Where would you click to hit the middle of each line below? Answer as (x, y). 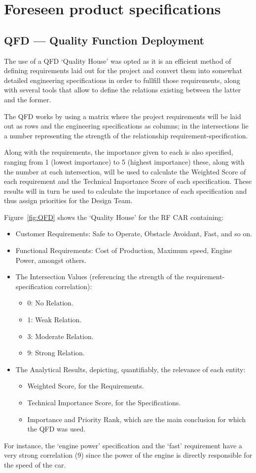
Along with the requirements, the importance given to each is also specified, (119, 152)
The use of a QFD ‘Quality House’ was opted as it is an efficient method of (118, 61)
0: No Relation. (50, 303)
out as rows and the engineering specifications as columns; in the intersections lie (126, 126)
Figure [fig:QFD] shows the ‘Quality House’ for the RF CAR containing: (114, 217)
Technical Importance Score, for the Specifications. (104, 403)
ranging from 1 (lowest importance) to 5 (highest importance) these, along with (124, 161)
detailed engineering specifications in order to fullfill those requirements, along (122, 80)
